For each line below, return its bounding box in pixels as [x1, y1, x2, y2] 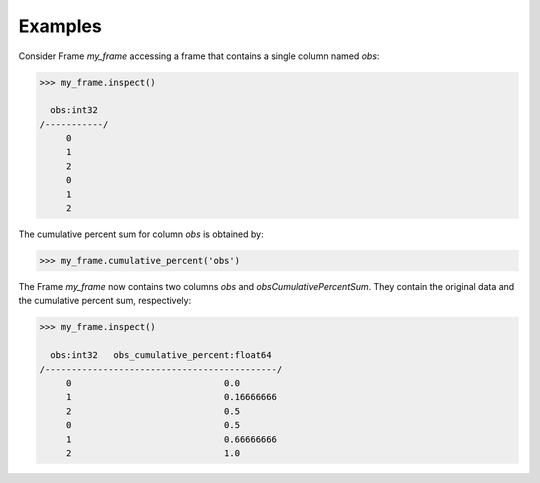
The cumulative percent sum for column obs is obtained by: [18, 228, 264, 240]
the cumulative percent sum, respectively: [18, 295, 192, 307]
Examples [18, 15, 102, 37]
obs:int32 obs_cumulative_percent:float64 [50, 350, 272, 361]
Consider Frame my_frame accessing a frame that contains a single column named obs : [18, 50, 380, 62]
